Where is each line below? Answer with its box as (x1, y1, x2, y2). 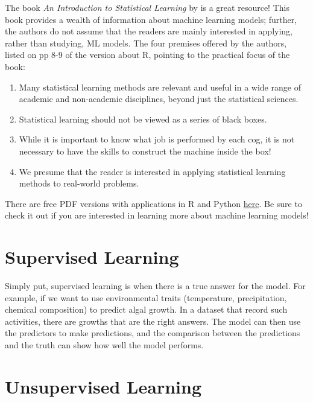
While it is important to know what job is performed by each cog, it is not (19, 133, 295, 145)
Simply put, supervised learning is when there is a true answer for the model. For (5, 279, 306, 292)
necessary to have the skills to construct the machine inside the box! (19, 144, 271, 157)
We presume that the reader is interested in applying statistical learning (19, 165, 286, 177)
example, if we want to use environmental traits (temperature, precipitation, (5, 291, 287, 304)
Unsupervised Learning (5, 374, 201, 398)
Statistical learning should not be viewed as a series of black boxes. (19, 112, 267, 125)
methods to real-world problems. (19, 177, 139, 190)
